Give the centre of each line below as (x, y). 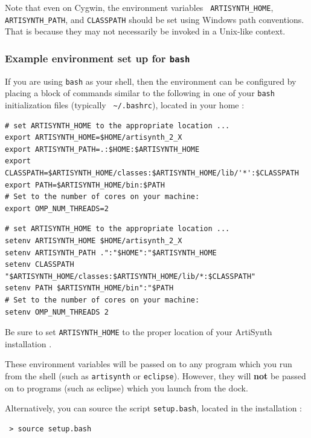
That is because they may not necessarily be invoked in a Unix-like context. (145, 31)
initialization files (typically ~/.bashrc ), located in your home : (125, 105)
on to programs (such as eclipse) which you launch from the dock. (127, 387)
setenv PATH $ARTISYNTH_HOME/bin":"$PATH (89, 288)
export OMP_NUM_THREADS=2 (57, 208)
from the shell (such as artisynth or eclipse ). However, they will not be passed (155, 376)
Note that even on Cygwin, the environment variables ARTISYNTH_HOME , (139, 7)
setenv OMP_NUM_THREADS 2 (57, 312)
